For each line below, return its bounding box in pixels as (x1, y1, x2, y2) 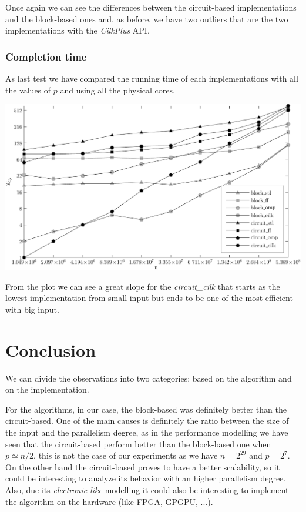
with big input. (5, 303, 59, 315)
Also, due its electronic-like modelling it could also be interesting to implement (5, 484, 289, 496)
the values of (5, 83, 51, 96)
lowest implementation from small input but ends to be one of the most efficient (5, 292, 293, 304)
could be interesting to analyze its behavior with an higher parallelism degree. (5, 472, 286, 484)
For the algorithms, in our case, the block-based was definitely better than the (5, 403, 287, 415)
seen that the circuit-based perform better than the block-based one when (5, 437, 271, 450)
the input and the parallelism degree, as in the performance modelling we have (5, 426, 288, 439)
